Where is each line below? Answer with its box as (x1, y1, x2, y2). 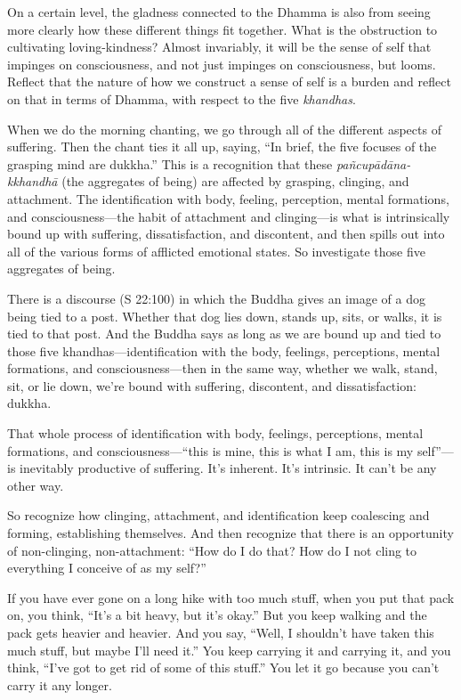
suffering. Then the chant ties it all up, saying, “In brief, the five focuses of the (7, 137, 437, 156)
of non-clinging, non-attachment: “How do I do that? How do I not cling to (7, 541, 417, 559)
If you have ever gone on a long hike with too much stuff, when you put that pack (7, 588, 455, 606)
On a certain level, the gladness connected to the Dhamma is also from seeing (7, 3, 431, 20)
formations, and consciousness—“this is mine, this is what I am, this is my (7, 441, 414, 460)
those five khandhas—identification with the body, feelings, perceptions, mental (7, 341, 441, 360)
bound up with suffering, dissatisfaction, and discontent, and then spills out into (7, 224, 445, 243)
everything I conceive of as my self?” (7, 558, 206, 577)
